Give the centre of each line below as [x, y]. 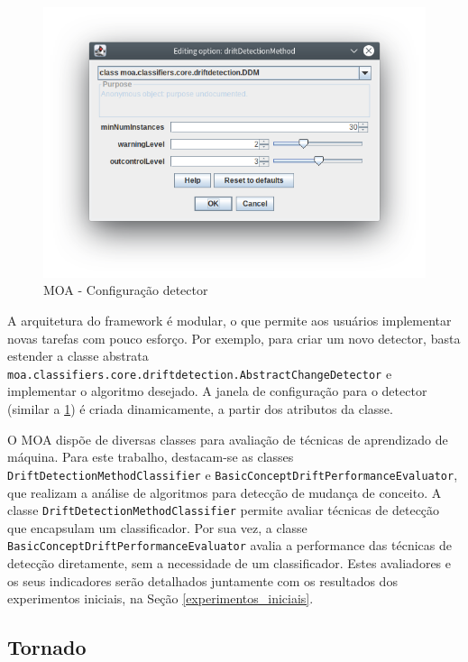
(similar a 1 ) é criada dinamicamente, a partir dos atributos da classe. [200, 409]
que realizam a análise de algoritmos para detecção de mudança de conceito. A [225, 492]
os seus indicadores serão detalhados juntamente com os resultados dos [202, 580]
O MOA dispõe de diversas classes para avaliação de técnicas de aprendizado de [228, 439]
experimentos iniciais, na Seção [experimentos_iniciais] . [161, 598]
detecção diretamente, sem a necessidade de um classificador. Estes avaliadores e [229, 563]
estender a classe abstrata [78, 356]
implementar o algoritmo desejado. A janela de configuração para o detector [217, 391]
